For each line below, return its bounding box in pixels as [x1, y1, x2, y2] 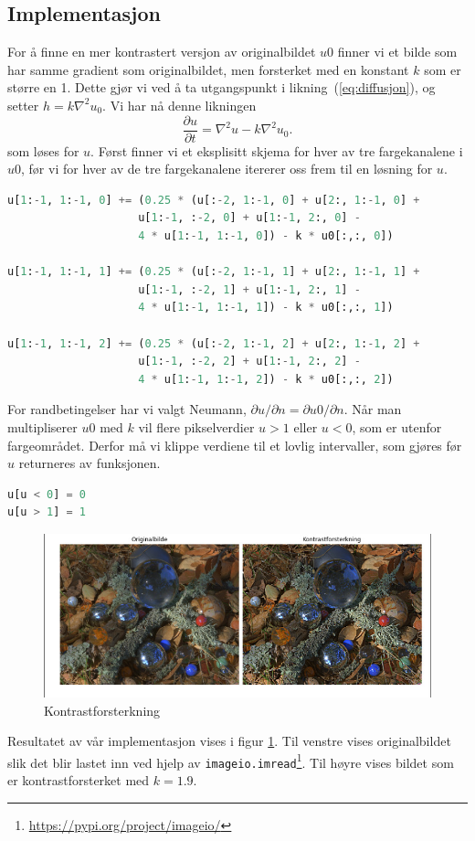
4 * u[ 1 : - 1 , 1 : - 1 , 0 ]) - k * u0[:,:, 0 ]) [138, 229, 394, 243]
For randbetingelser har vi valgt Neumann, [7, 399, 247, 419]
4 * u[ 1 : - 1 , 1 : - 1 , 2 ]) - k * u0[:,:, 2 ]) [138, 372, 394, 386]
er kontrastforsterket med [7, 771, 150, 790]
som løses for [7, 141, 79, 160]
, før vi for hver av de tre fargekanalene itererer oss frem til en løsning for [21, 159, 433, 178]
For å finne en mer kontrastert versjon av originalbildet [7, 42, 316, 61]
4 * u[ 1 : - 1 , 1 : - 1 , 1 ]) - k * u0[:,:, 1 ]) [138, 301, 394, 314]
